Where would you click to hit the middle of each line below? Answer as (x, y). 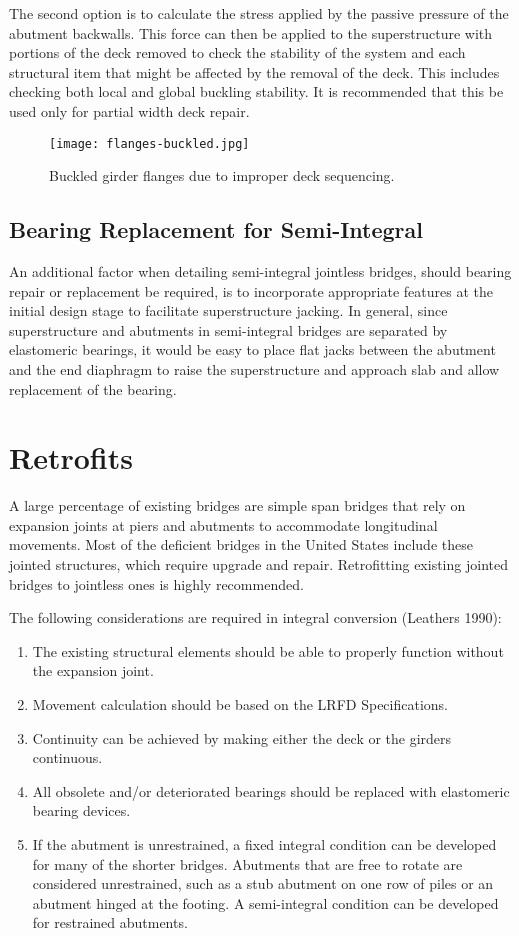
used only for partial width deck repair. (129, 110)
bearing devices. (81, 810)
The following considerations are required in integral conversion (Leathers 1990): (255, 617)
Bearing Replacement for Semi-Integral (216, 229)
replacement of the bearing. (93, 388)
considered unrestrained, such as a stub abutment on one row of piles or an (263, 883)
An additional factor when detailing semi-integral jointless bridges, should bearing (260, 271)
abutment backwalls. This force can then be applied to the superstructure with (251, 32)
